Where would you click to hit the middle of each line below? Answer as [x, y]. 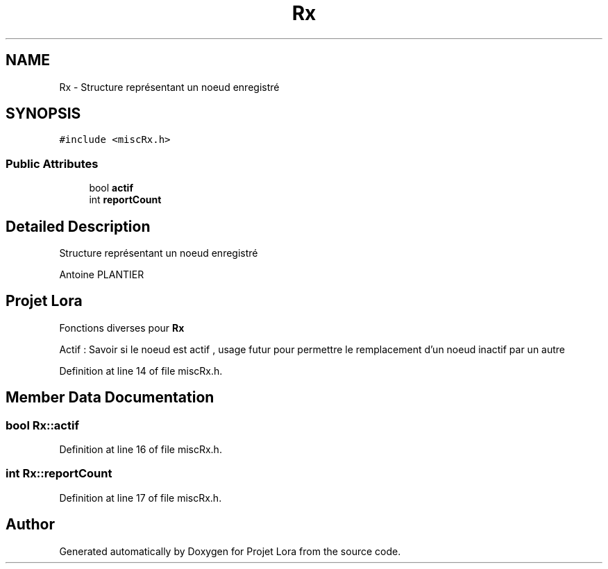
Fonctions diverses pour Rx [122, 328]
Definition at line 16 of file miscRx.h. [141, 450]
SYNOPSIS [43, 114]
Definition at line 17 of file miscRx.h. [141, 498]
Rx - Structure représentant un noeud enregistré [169, 87]
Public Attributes [52, 163]
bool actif [111, 188]
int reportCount [125, 200]
